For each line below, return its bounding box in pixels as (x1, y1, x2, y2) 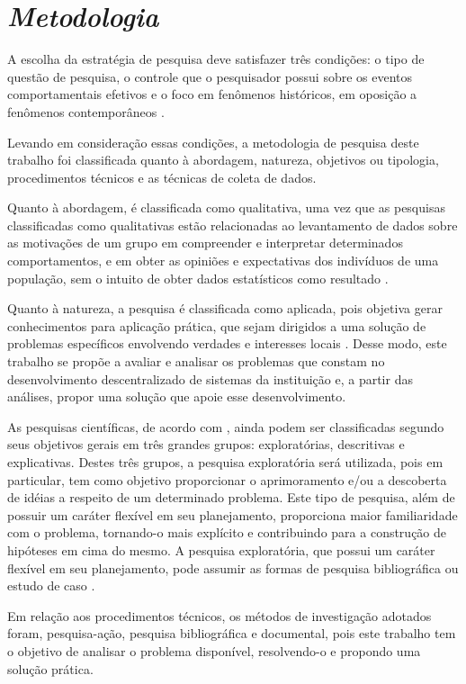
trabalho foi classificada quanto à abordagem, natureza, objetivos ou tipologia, (7, 150, 439, 169)
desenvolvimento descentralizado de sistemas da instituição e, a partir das (7, 369, 413, 388)
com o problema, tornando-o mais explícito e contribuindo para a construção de (7, 523, 447, 542)
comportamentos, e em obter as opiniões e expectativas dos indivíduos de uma (7, 251, 439, 270)
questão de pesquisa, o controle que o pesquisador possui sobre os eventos (7, 67, 413, 85)
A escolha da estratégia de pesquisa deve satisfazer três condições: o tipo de (7, 49, 425, 68)
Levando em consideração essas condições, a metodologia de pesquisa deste (7, 132, 419, 151)
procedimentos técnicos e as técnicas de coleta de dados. (7, 167, 317, 186)
